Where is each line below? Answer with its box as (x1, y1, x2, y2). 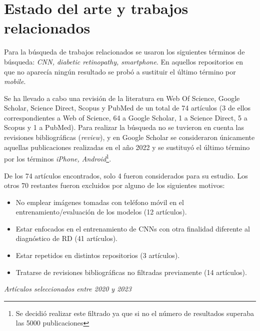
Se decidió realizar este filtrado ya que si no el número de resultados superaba (15, 307, 254, 318)
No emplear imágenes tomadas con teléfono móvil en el (15, 196, 184, 207)
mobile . (4, 76, 26, 86)
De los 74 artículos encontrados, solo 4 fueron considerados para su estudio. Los (4, 170, 248, 180)
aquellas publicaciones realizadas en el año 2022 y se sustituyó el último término (4, 141, 250, 152)
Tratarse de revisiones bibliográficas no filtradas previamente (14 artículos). (15, 266, 247, 277)
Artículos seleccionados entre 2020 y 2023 (4, 283, 131, 294)
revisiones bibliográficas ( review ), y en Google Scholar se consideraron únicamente (4, 132, 255, 142)
